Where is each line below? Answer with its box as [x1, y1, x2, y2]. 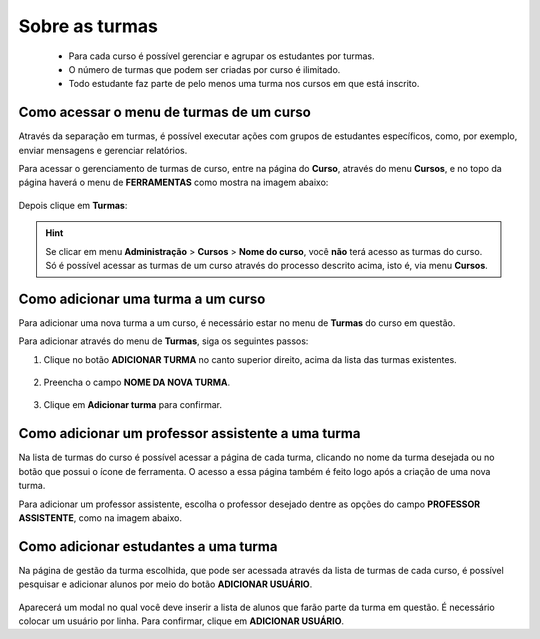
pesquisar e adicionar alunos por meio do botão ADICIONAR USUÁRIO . [18, 578, 313, 590]
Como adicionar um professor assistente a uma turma [18, 425, 361, 442]
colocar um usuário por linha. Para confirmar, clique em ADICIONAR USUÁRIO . [18, 615, 345, 627]
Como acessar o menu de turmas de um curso [18, 104, 312, 121]
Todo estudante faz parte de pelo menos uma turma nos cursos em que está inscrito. [68, 78, 420, 90]
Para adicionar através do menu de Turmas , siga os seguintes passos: [18, 335, 309, 347]
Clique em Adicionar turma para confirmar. [43, 399, 222, 411]
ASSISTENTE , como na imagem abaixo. [18, 511, 183, 524]
